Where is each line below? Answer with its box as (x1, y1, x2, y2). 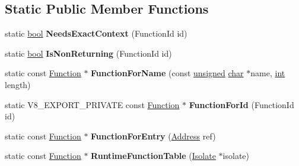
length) (5, 78, 31, 90)
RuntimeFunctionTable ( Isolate (91, 149, 216, 162)
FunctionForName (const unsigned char (91, 67, 244, 79)
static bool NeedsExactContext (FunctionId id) (5, 27, 187, 40)
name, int (250, 67, 285, 79)
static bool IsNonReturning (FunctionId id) (5, 47, 172, 59)
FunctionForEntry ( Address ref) (91, 129, 216, 142)
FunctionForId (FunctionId (189, 98, 294, 110)
